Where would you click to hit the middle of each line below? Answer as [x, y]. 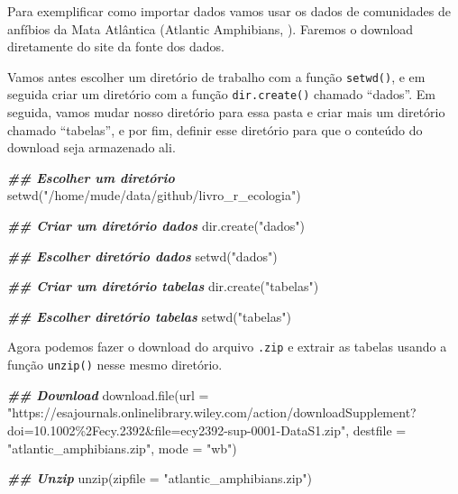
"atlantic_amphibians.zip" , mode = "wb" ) [122, 448]
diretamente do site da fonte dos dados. [116, 46]
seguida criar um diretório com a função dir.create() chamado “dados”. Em [221, 94]
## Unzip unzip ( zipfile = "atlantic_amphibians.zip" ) [160, 478]
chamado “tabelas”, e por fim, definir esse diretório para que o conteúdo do [215, 129]
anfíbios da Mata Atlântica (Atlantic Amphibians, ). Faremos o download [211, 28]
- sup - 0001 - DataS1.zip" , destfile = [315, 430]
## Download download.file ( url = [108, 394]
